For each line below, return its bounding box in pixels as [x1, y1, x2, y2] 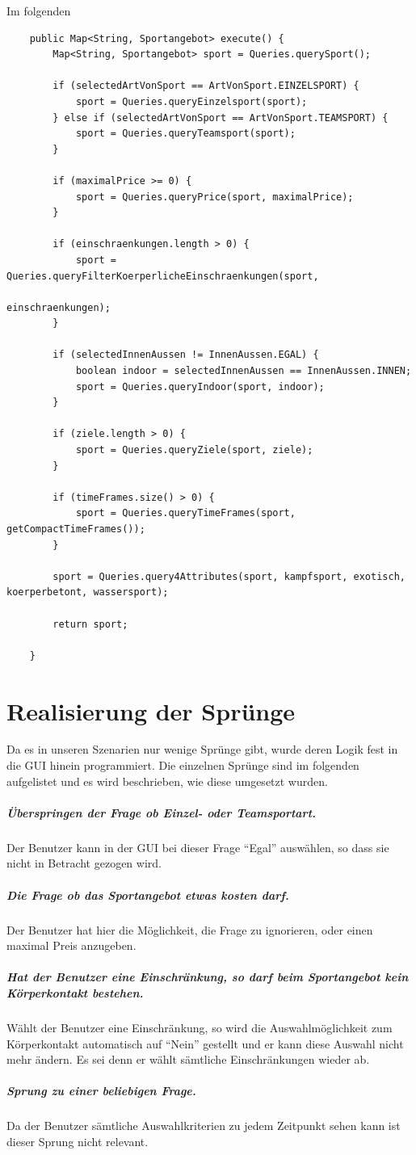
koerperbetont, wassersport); [6, 586, 169, 598]
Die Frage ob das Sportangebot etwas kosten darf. [6, 886, 289, 903]
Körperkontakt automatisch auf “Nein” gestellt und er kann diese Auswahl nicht [6, 1035, 404, 1052]
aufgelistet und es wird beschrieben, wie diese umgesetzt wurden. [6, 772, 328, 789]
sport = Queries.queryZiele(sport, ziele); [75, 444, 313, 456]
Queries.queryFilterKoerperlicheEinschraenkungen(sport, [6, 270, 319, 282]
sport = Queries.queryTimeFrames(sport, [75, 507, 296, 519]
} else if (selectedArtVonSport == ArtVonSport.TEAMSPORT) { [53, 111, 389, 124]
